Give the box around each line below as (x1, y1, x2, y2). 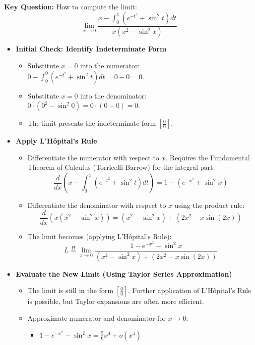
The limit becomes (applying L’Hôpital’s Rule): (27, 231, 172, 241)
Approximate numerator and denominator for (27, 313, 166, 323)
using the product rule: (174, 200, 245, 210)
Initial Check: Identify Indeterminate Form (15, 44, 167, 54)
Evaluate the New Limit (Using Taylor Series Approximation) (15, 268, 232, 279)
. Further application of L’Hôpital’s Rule (128, 285, 252, 296)
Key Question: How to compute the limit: (4, 1, 137, 11)
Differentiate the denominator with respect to (27, 200, 166, 210)
